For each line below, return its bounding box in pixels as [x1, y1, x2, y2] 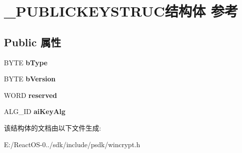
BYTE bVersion [4, 74, 56, 84]
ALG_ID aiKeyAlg [4, 106, 66, 116]
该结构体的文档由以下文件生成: [4, 122, 101, 133]
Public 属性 [4, 34, 61, 49]
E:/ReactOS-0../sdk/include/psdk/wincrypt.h [4, 139, 140, 149]
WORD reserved [4, 90, 57, 100]
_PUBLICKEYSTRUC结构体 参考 [4, 1, 238, 21]
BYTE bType [4, 57, 48, 67]
